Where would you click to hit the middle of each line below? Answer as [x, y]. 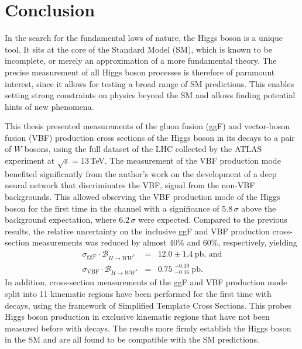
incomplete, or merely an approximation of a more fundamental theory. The [141, 61]
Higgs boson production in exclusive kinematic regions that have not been [137, 317]
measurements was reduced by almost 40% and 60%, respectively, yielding [164, 242]
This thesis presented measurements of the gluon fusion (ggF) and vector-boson [147, 126]
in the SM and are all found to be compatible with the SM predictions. [132, 339]
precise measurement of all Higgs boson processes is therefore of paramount [140, 72]
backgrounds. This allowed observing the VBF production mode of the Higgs [143, 197]
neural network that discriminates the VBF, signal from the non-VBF [130, 185]
